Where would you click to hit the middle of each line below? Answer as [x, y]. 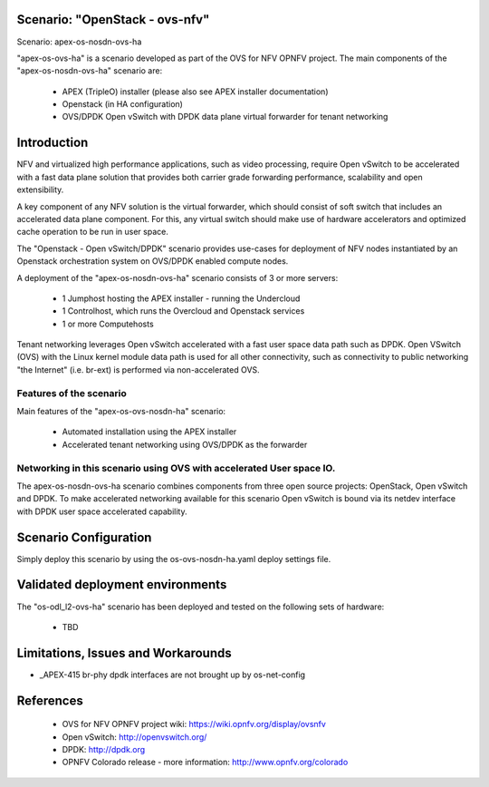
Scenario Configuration [84, 537]
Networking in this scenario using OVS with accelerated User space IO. [176, 468]
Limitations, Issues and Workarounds [124, 653]
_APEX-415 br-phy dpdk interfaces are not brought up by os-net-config [173, 675]
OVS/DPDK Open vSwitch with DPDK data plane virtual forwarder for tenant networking [225, 117]
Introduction [53, 143]
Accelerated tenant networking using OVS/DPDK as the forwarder [185, 444]
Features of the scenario [72, 393]
